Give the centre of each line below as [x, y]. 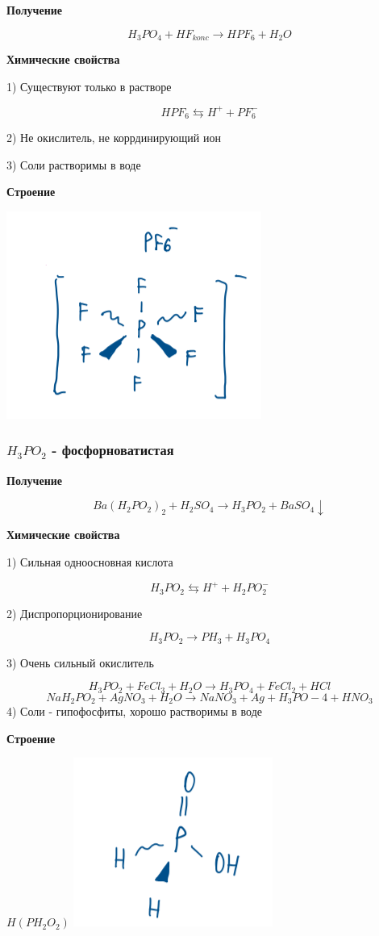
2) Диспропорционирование [75, 613]
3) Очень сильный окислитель [80, 662]
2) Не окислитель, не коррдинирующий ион [114, 138]
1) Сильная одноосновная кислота [90, 561]
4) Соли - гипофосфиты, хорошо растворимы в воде [135, 711]
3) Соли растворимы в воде [74, 164]
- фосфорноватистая [113, 450]
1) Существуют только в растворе [89, 86]
